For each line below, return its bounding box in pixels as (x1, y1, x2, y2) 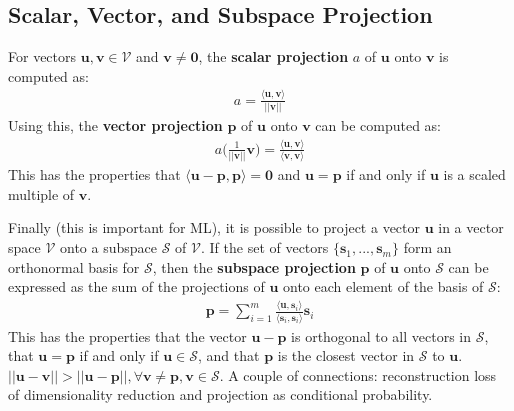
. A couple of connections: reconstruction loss (219, 364, 497, 385)
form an (403, 237, 452, 258)
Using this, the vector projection (8, 115, 223, 136)
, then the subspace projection (152, 256, 356, 277)
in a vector (438, 217, 504, 238)
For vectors (8, 46, 77, 67)
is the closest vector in (277, 345, 415, 366)
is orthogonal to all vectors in (291, 325, 471, 346)
